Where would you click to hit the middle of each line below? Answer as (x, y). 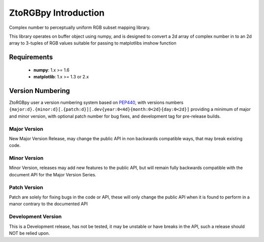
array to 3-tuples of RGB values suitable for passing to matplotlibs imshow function (93, 43)
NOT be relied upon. (29, 233)
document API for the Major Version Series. (53, 174)
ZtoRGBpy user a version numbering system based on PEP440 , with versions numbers (96, 102)
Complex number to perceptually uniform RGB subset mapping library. (80, 27)
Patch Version (26, 187)
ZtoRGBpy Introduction (57, 13)
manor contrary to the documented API (48, 204)
